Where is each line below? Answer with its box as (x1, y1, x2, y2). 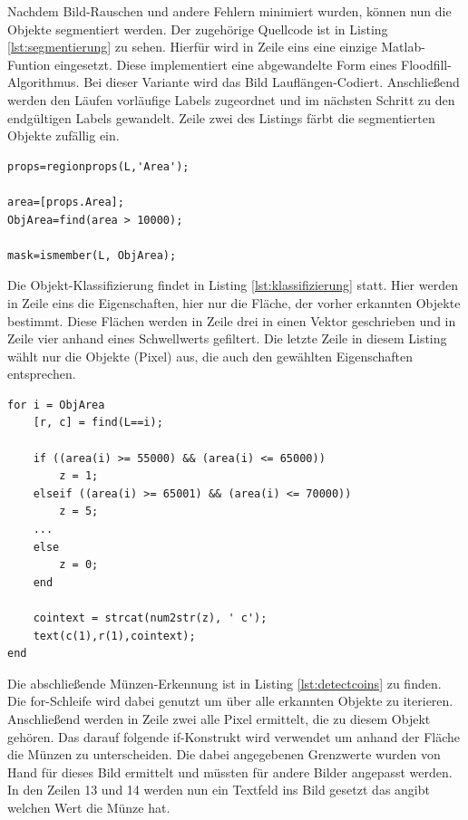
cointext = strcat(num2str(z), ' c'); (33, 612, 268, 624)
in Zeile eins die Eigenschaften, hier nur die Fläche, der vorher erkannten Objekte (7, 293, 461, 312)
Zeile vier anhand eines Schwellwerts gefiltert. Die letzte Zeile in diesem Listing (7, 329, 447, 348)
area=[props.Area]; (7, 195, 124, 208)
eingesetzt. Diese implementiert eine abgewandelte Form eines (54, 54, 397, 73)
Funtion (7, 54, 51, 73)
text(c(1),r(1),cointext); (33, 629, 196, 642)
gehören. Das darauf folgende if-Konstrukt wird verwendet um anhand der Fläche (7, 727, 460, 746)
